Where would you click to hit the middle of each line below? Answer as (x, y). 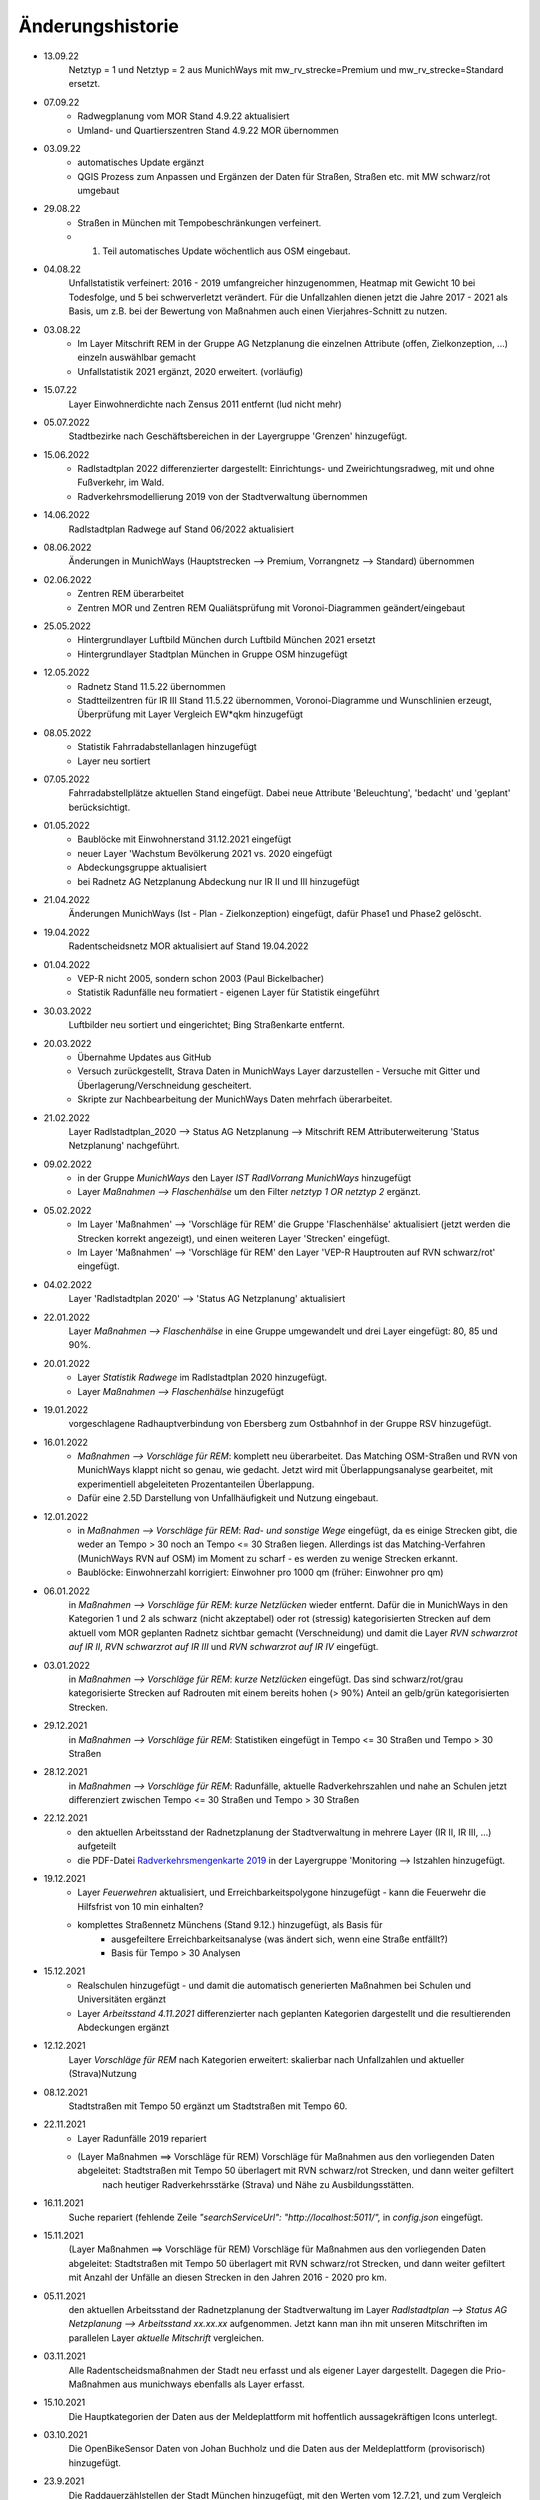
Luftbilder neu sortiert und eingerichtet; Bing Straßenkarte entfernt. (206, 1025)
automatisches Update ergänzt (141, 162)
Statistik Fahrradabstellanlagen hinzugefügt (167, 747)
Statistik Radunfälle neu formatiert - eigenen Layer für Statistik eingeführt (228, 992)
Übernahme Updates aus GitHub (144, 1057)
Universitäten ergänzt (122, 1999)
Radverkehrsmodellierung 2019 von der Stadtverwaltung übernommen (223, 496)
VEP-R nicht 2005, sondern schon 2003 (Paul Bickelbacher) (201, 978)
